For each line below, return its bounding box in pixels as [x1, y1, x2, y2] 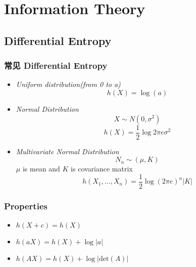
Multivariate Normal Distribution [16, 146, 119, 156]
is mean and [22, 163, 60, 174]
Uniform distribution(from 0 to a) [16, 79, 121, 90]
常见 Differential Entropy [4, 59, 108, 72]
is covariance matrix [71, 163, 133, 174]
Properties [4, 199, 47, 212]
